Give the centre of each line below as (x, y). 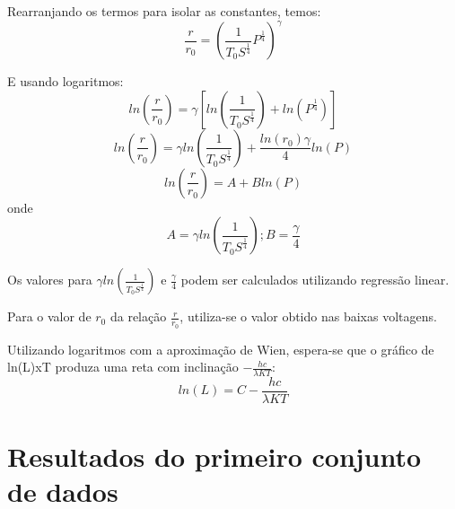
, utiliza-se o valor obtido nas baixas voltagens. (308, 316)
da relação (138, 316)
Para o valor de (49, 316)
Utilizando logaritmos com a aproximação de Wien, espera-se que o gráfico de (221, 349)
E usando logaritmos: (66, 81)
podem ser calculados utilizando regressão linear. (315, 280)
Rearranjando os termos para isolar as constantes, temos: (164, 11)
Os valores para (50, 280)
